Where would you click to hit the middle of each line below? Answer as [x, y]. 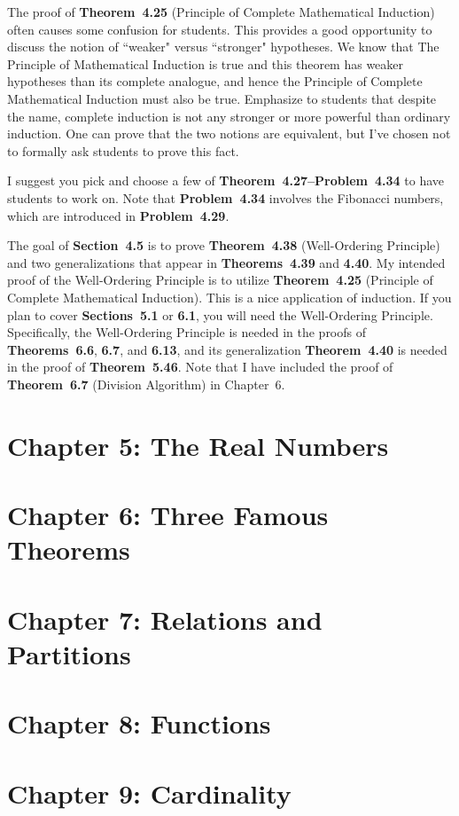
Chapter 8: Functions [139, 723]
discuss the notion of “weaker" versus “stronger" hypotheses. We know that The [223, 47]
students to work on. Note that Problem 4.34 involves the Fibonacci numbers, [226, 197]
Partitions [69, 653]
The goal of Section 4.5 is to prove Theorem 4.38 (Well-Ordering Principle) [224, 245]
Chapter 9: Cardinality [149, 792]
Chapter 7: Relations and [165, 619]
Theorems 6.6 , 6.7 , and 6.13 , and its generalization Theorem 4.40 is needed [227, 349]
